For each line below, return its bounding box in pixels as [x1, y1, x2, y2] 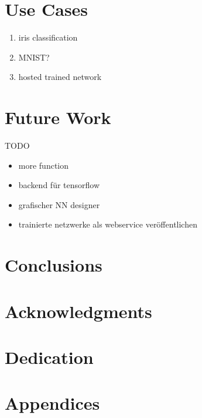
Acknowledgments [5, 299, 152, 323]
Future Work [5, 105, 111, 129]
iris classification [18, 31, 78, 44]
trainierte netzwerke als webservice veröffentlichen [18, 218, 197, 230]
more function [18, 159, 69, 171]
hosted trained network [18, 71, 102, 83]
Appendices [5, 391, 100, 415]
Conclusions [5, 253, 102, 277]
